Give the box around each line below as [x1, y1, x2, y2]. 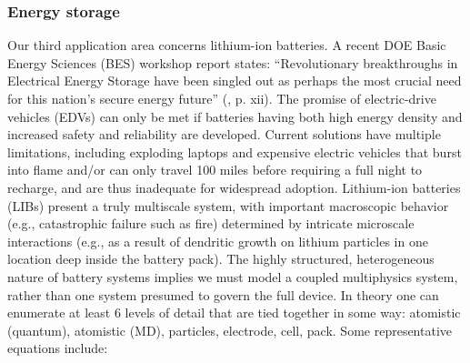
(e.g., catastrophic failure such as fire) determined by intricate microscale [7, 214, 415, 233]
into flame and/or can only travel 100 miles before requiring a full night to [7, 160, 423, 179]
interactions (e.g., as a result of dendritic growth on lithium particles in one [7, 231, 428, 250]
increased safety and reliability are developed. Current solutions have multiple [7, 125, 441, 144]
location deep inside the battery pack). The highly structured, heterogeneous [7, 249, 435, 268]
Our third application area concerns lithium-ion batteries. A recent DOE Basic [7, 35, 446, 55]
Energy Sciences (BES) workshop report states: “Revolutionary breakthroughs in [7, 53, 458, 72]
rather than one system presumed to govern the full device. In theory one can [7, 285, 439, 304]
